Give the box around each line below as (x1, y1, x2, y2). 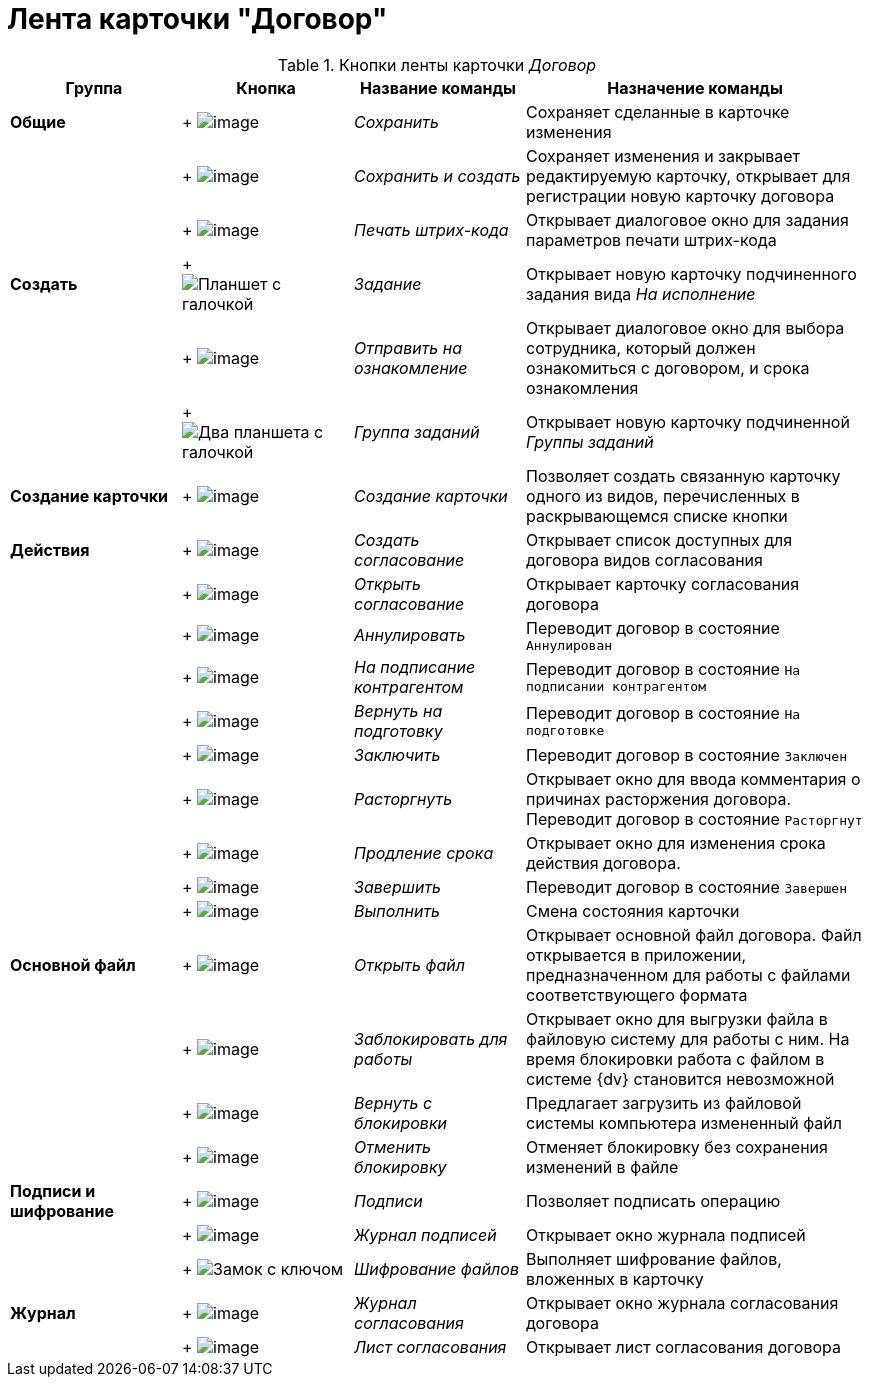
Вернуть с (354, 1092, 433, 1113)
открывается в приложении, (526, 944, 747, 965)
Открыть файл (354, 954, 466, 975)
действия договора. (526, 852, 681, 873)
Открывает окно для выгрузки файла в (526, 1008, 828, 1029)
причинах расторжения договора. (526, 788, 792, 809)
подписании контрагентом (526, 679, 707, 695)
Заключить (354, 744, 441, 765)
